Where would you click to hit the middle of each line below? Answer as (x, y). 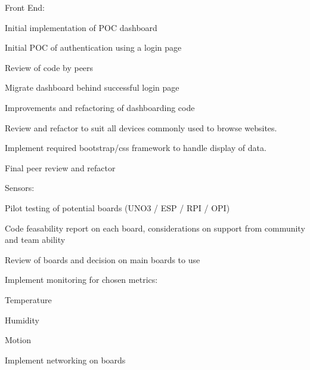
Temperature (28, 299)
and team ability (35, 240)
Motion (18, 340)
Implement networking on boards (65, 360)
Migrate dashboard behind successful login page (92, 87)
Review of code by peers (49, 67)
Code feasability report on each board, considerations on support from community (155, 228)
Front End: (25, 7)
